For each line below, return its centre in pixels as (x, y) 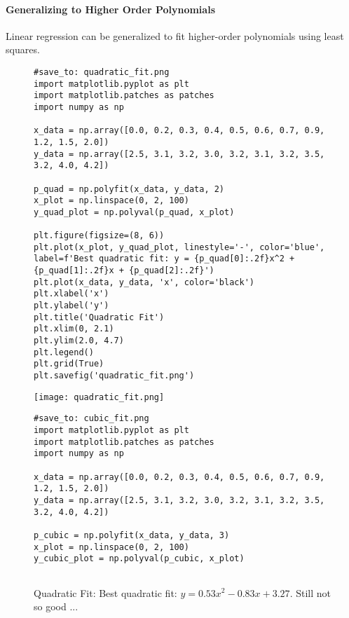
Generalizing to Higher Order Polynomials (110, 9)
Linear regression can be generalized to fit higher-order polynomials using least (175, 35)
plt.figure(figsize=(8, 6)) (99, 236)
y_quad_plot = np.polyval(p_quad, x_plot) (134, 212)
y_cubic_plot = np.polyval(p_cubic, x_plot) (139, 559)
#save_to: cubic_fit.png (91, 419)
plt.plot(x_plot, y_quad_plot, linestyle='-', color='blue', (179, 247)
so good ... (56, 606)
